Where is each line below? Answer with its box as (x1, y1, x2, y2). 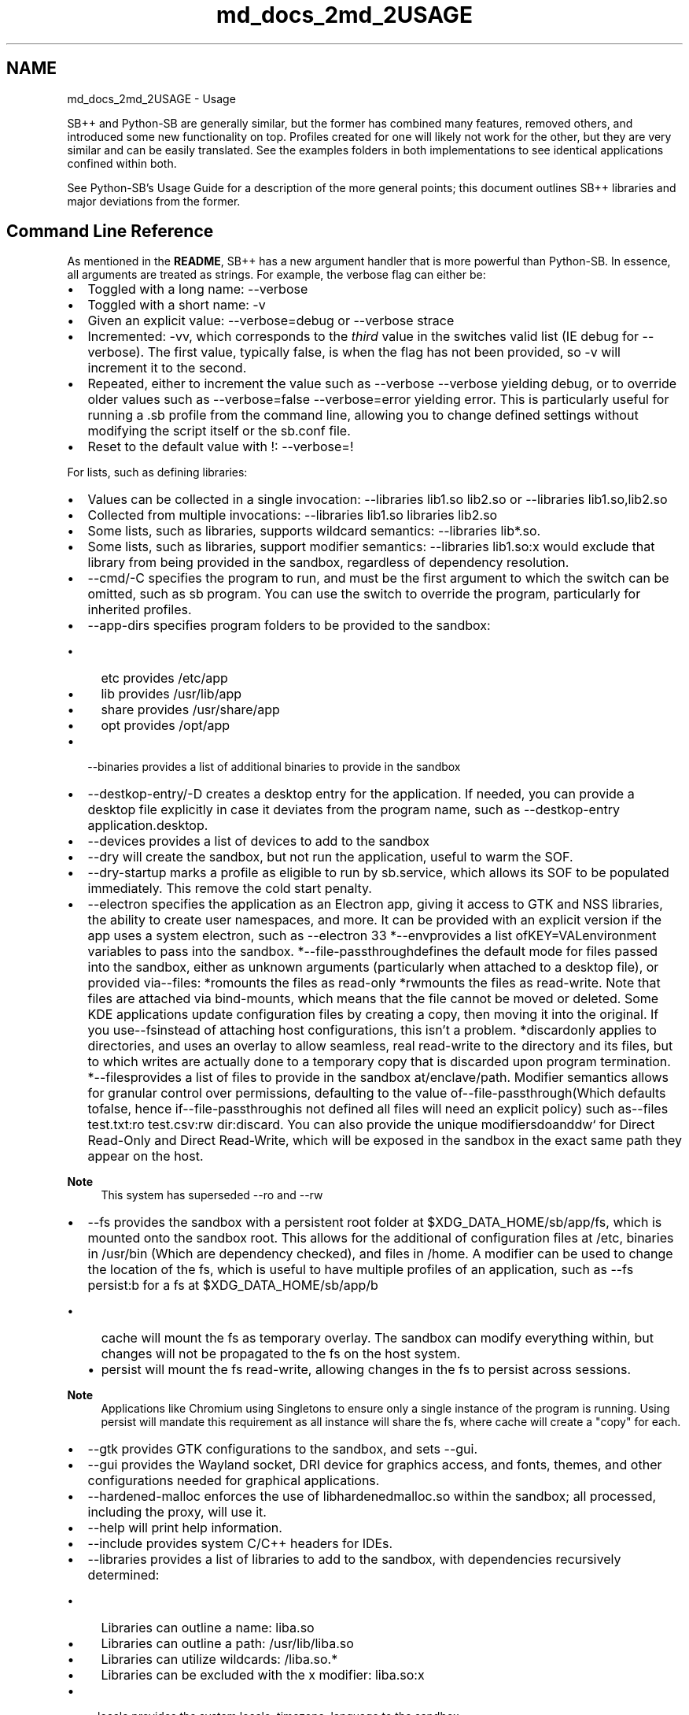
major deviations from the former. (67, 194, 241, 208)
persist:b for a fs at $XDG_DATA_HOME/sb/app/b (87, 1277, 378, 1294)
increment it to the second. (87, 360, 247, 376)
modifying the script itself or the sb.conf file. (87, 423, 351, 439)
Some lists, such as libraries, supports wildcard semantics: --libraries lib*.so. (87, 523, 541, 539)
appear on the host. (87, 1148, 204, 1165)
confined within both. (67, 156, 177, 170)
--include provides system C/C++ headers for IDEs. (87, 1535, 393, 1552)
